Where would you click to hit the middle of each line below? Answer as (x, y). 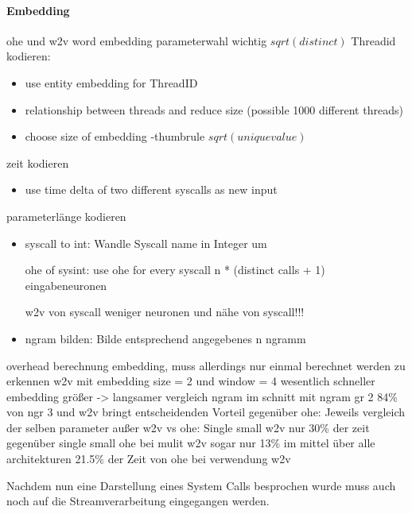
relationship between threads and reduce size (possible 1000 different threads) (214, 109)
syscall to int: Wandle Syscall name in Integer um (146, 243)
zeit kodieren (38, 162)
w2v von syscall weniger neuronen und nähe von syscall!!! (165, 312)
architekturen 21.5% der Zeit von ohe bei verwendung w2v (149, 459)
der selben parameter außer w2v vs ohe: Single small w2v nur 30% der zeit (188, 427)
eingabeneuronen (66, 285)
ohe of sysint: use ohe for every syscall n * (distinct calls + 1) (175, 270)
